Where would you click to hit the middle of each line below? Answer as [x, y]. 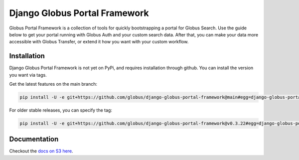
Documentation [34, 139]
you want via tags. [28, 75]
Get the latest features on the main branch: [53, 84]
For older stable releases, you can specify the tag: [61, 110]
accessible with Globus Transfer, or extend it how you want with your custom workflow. [99, 42]
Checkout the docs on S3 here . [41, 151]
